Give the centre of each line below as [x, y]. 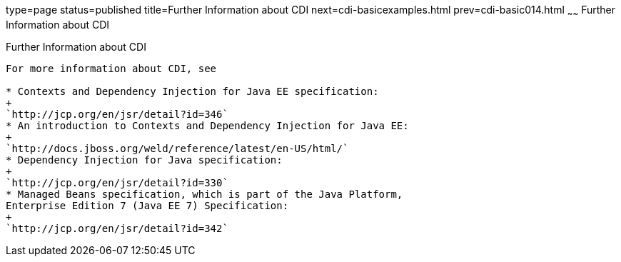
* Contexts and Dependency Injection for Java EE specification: [192, 91]
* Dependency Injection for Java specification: [144, 160]
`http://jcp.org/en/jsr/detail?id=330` [117, 182]
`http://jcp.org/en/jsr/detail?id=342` [117, 228]
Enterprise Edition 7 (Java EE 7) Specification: [147, 205]
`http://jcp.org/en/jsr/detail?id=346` [117, 114]
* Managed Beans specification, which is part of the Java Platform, [205, 194]
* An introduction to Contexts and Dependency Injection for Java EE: [207, 125]
